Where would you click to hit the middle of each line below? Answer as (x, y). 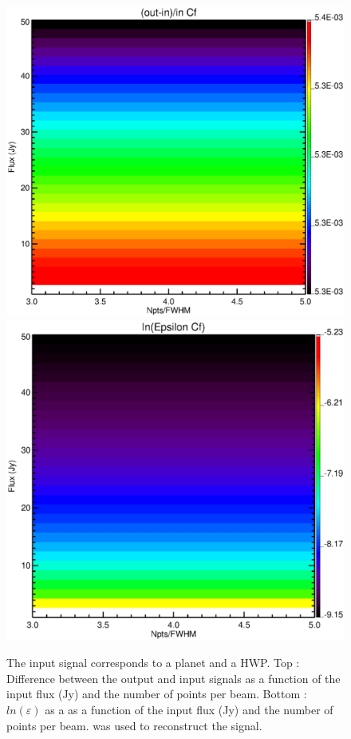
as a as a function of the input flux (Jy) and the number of (189, 709)
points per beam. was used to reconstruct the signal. (134, 725)
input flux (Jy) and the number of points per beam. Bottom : (157, 694)
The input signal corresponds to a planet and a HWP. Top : (153, 663)
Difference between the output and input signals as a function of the (174, 678)
